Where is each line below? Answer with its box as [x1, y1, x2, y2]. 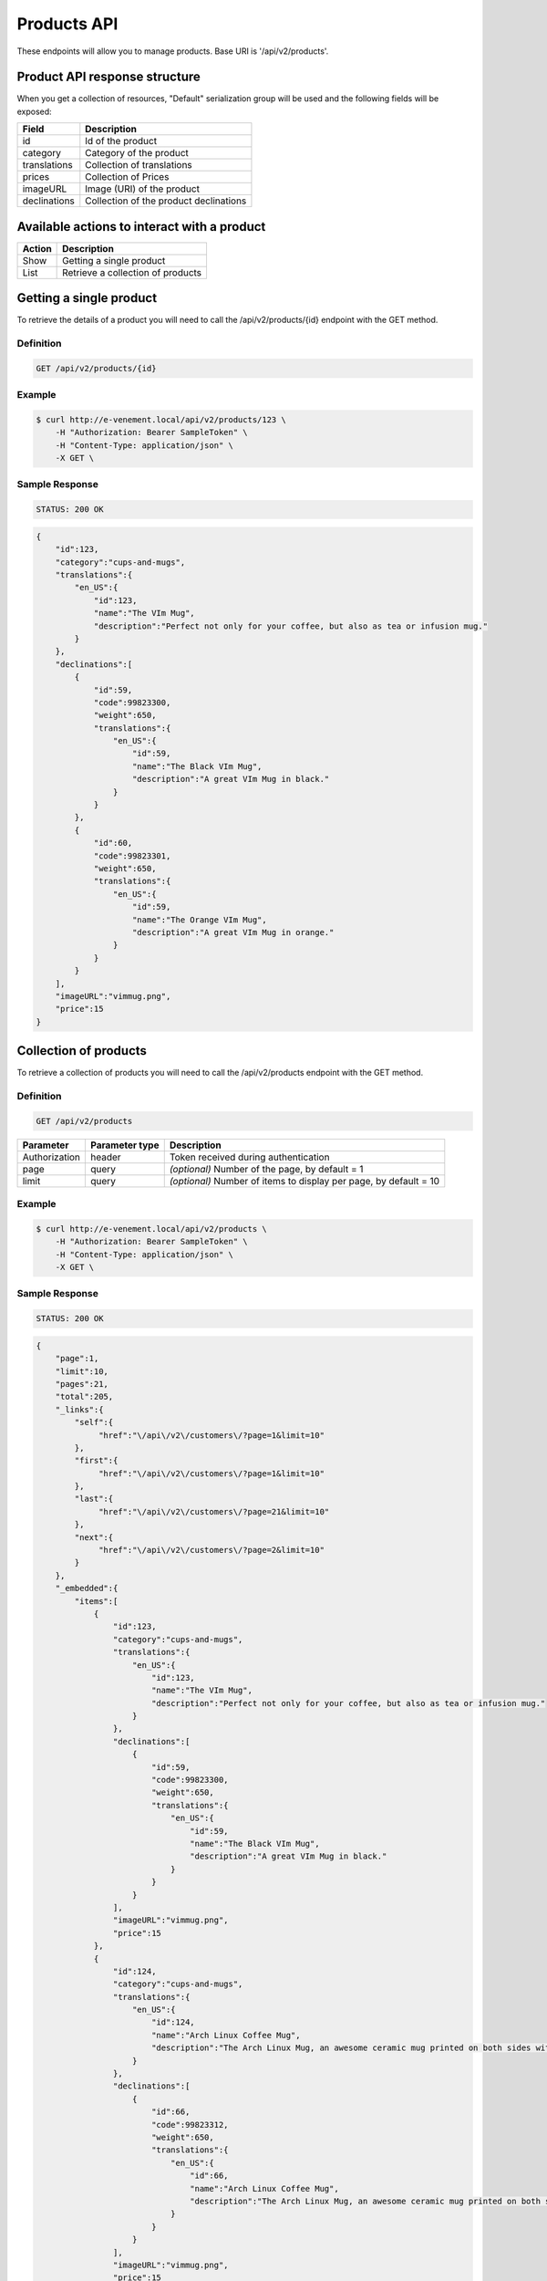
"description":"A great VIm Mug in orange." [132, 927, 335, 937]
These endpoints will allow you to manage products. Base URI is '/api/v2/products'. [16, 46, 329, 57]
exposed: [16, 106, 52, 117]
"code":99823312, [150, 2120, 229, 2130]
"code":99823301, [93, 850, 171, 861]
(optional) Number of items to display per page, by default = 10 [169, 1174, 440, 1187]
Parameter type [90, 1139, 160, 1151]
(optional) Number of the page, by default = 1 [169, 1162, 364, 1175]
